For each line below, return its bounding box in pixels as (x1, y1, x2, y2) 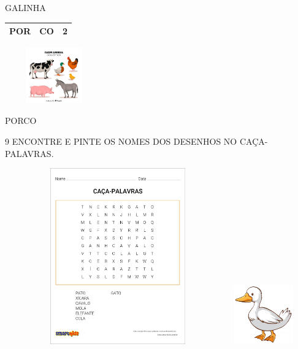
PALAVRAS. (5, 147, 54, 159)
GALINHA (5, 1, 46, 13)
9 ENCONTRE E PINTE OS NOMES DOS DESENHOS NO (5, 134, 237, 147)
